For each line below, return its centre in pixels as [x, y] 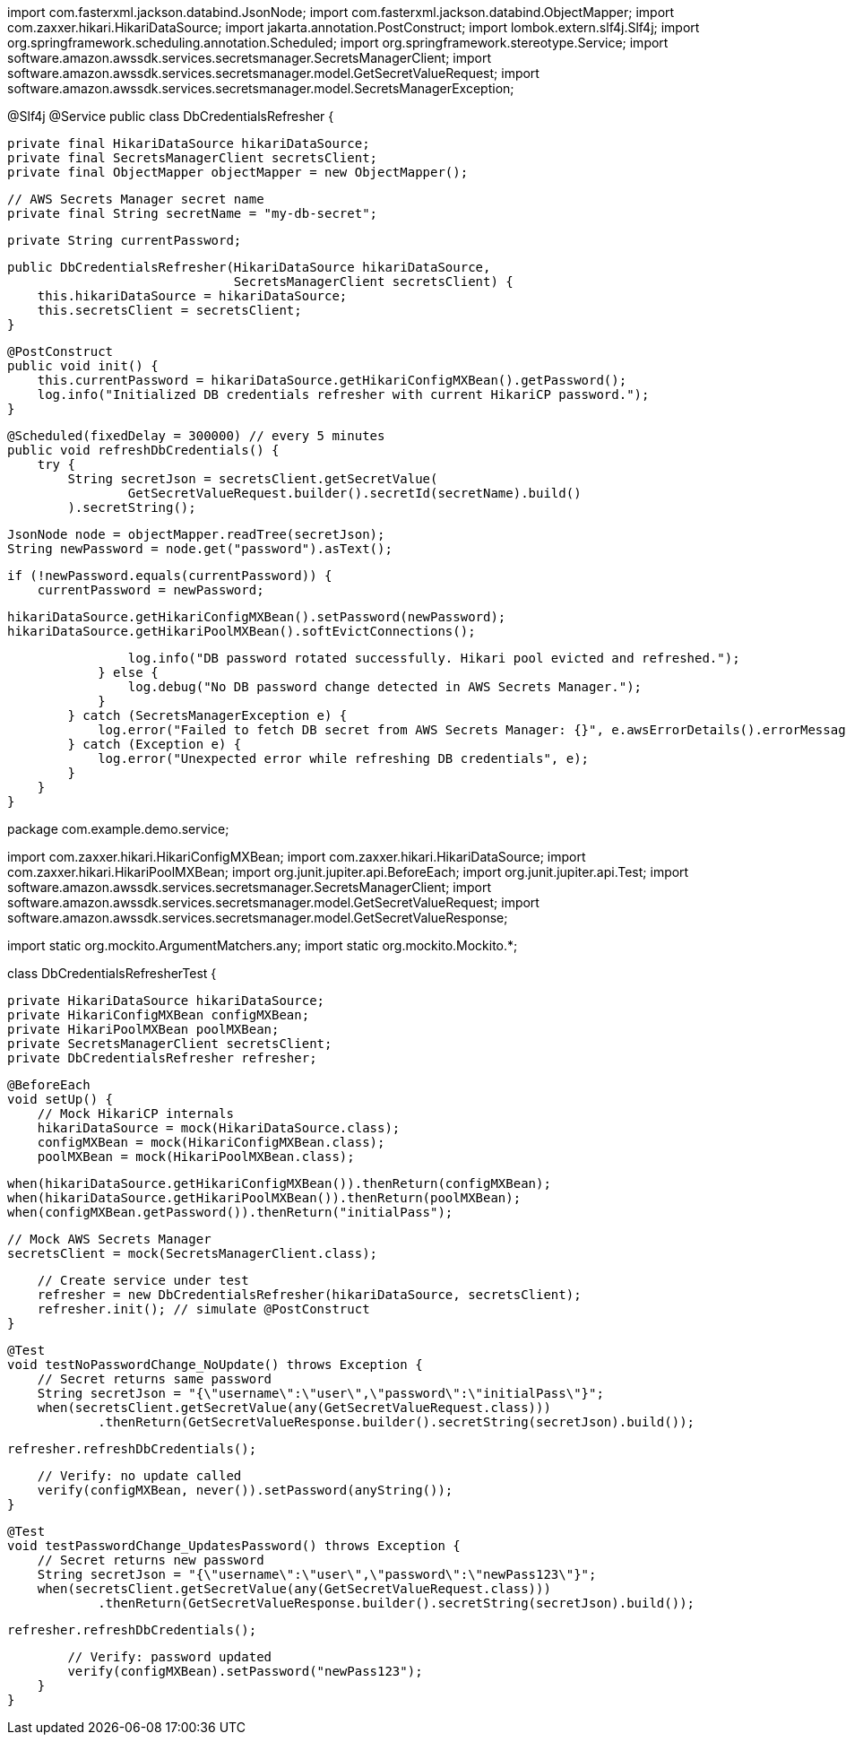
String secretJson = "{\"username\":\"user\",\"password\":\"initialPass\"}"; [320, 1393]
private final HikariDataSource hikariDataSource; [189, 143]
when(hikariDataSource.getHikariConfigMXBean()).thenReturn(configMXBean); [279, 1183]
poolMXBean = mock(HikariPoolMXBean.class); [196, 1157]
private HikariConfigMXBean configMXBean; [159, 1015]
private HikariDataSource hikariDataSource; [166, 1001]
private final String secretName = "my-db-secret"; [193, 213]
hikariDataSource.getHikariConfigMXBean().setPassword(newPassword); [257, 617]
